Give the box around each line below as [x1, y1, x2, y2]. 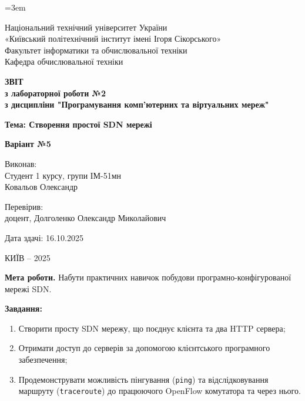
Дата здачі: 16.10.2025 [5, 231, 83, 243]
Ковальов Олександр [5, 181, 78, 193]
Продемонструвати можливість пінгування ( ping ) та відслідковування [18, 373, 269, 385]
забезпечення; [18, 353, 68, 366]
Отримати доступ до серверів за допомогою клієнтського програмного [18, 342, 270, 354]
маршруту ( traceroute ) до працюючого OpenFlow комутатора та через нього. [18, 385, 301, 397]
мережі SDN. [5, 282, 52, 295]
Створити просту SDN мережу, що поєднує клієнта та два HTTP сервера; [18, 322, 286, 334]
